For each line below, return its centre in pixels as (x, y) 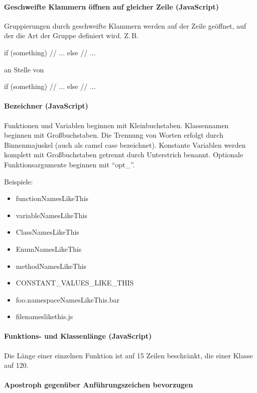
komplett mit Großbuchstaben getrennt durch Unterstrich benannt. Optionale (124, 155)
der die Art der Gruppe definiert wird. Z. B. (71, 35)
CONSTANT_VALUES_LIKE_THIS (75, 283)
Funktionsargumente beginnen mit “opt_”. (70, 164)
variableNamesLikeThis (51, 215)
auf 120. (16, 365)
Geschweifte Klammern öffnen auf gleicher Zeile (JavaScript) (112, 6)
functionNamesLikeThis (52, 198)
